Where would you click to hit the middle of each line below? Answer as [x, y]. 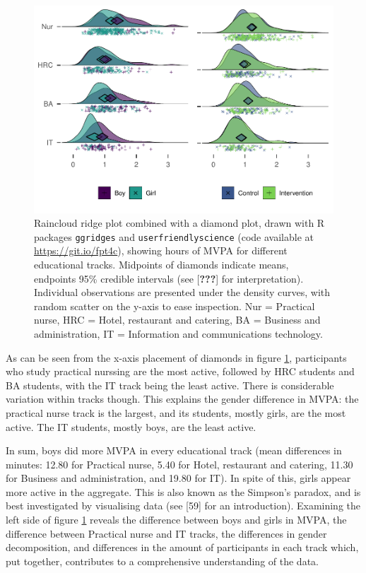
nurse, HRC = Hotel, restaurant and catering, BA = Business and [177, 320]
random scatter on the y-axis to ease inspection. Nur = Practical [175, 306]
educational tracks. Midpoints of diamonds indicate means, [161, 264]
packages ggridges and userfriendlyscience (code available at [174, 236]
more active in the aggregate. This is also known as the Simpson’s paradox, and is [183, 491]
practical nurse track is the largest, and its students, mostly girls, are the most [176, 412]
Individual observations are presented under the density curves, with [182, 292]
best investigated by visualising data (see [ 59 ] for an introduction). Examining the [183, 506]
